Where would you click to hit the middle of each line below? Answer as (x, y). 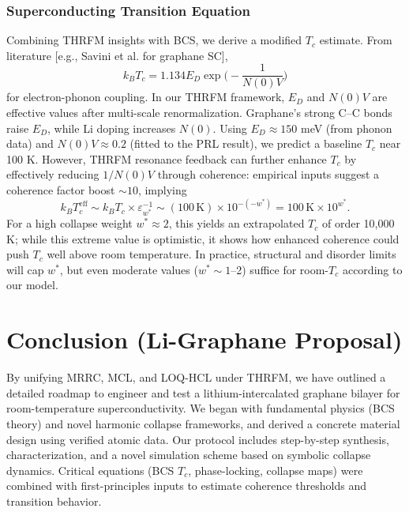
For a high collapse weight (69, 223)
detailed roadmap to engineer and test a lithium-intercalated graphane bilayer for (203, 392)
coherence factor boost (61, 190)
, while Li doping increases (112, 128)
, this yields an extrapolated (236, 223)
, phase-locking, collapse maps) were (276, 470)
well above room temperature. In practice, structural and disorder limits (221, 254)
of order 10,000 (358, 223)
